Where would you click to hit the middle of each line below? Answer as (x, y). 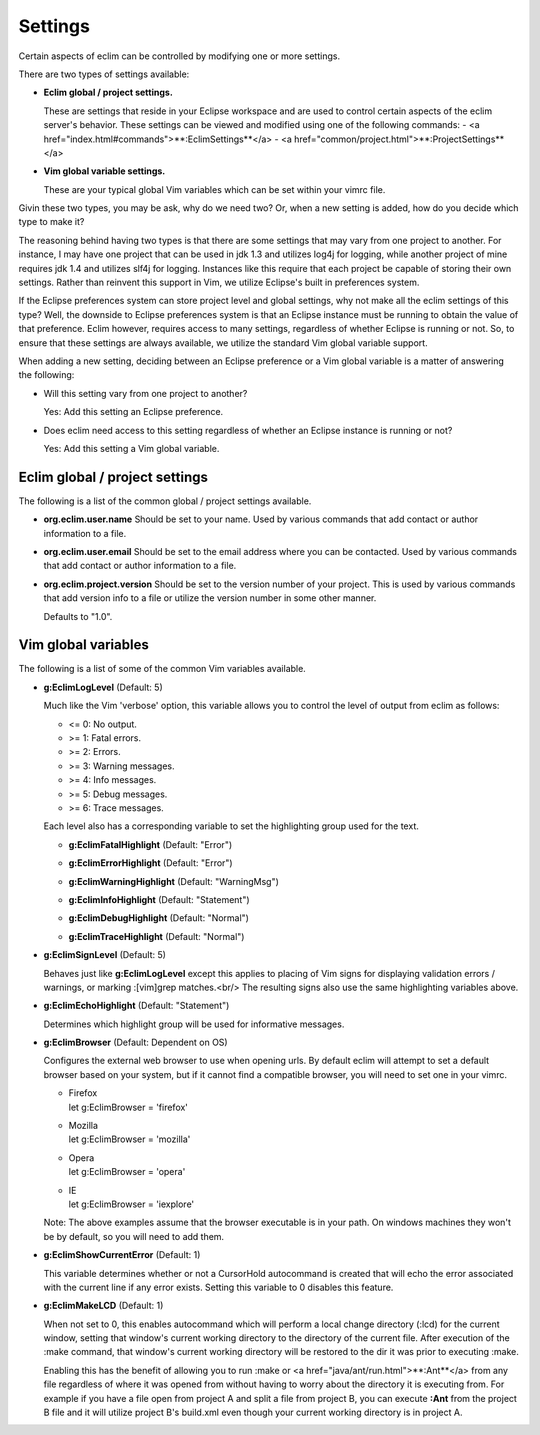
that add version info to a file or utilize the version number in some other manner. (210, 598)
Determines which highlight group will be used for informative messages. (194, 1024)
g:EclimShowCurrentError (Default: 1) (122, 1255)
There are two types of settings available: (104, 74)
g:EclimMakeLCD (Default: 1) (103, 1306)
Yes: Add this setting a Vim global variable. (131, 448)
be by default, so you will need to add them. (134, 1236)
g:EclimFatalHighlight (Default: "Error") (150, 844)
